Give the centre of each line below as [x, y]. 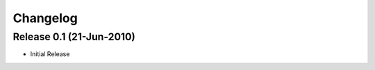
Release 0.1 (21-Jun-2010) [74, 37]
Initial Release [50, 54]
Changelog [45, 18]
